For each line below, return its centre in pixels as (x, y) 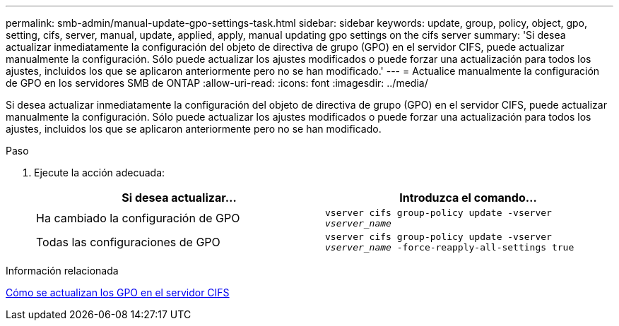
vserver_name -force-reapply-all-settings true (450, 247)
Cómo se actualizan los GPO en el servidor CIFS (118, 292)
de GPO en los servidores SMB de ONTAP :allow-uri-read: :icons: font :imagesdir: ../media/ (217, 83)
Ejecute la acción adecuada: (100, 173)
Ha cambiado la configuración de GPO (138, 218)
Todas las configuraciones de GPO (128, 242)
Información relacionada (62, 271)
